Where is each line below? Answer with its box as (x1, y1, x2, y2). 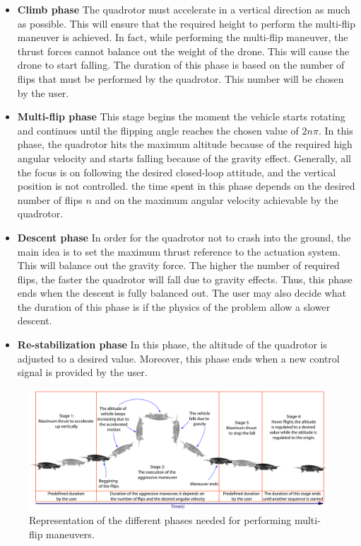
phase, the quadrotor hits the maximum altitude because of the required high (17, 137, 353, 152)
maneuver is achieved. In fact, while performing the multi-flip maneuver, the (17, 30, 348, 45)
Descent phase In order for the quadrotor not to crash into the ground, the (17, 229, 351, 244)
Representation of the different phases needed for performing (29, 513, 292, 528)
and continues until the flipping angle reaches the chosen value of (17, 123, 299, 137)
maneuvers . (46, 526, 95, 541)
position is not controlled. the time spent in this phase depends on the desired (17, 178, 355, 193)
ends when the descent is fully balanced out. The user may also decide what (17, 285, 346, 300)
